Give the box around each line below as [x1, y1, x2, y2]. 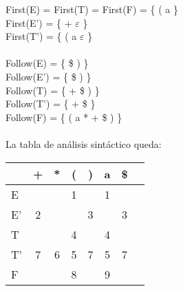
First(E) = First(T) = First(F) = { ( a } [6, 2, 178, 16]
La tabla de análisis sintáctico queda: [6, 136, 162, 151]
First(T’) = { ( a [6, 29, 77, 43]
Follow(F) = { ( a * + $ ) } [6, 109, 122, 124]
